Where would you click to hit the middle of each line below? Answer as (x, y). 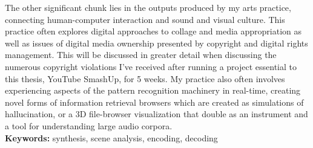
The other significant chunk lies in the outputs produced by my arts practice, (148, 7)
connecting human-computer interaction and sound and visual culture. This (145, 19)
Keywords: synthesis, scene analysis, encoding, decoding (111, 137)
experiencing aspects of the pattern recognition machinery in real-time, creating (153, 90)
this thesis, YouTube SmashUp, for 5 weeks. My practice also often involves (145, 78)
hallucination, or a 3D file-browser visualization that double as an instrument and (156, 114)
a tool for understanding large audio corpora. (89, 125)
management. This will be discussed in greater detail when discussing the (141, 55)
